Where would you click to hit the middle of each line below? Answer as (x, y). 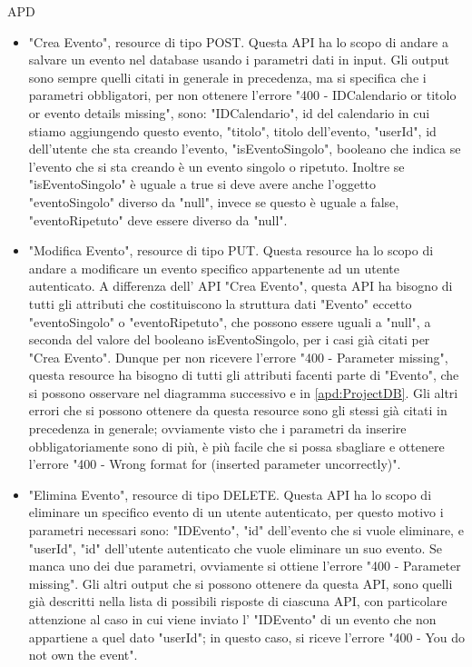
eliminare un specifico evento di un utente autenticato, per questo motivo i (236, 512)
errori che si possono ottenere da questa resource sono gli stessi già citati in (238, 410)
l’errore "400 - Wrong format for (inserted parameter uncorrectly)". (215, 464)
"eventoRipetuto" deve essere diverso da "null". (158, 219)
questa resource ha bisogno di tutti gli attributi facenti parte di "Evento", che (244, 375)
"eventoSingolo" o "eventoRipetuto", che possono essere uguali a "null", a (230, 321)
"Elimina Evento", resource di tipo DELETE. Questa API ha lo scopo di (230, 494)
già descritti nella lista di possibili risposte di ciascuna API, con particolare (238, 601)
